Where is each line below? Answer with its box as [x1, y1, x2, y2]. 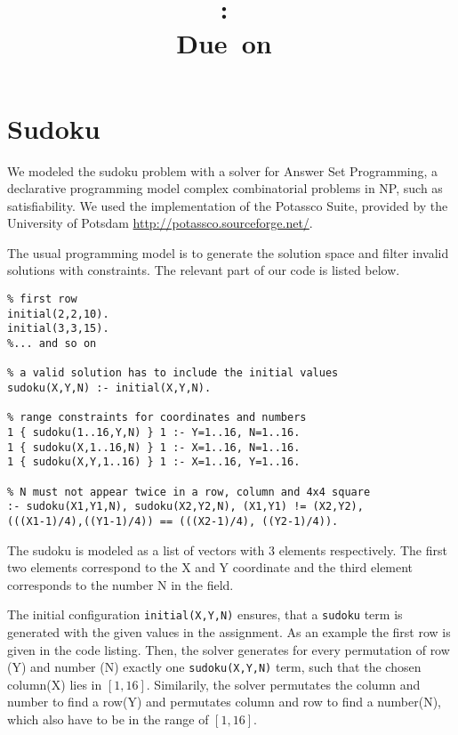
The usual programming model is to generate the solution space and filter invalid [7, 243, 449, 262]
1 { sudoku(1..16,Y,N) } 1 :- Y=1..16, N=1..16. [7, 425, 301, 439]
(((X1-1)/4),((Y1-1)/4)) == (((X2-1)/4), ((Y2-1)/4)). [7, 514, 339, 528]
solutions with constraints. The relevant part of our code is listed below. [7, 261, 400, 279]
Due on [176, 25, 272, 61]
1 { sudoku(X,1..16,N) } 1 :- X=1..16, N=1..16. [7, 440, 301, 454]
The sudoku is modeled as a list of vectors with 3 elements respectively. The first [7, 540, 447, 559]
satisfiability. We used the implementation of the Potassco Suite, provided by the [7, 196, 448, 214]
